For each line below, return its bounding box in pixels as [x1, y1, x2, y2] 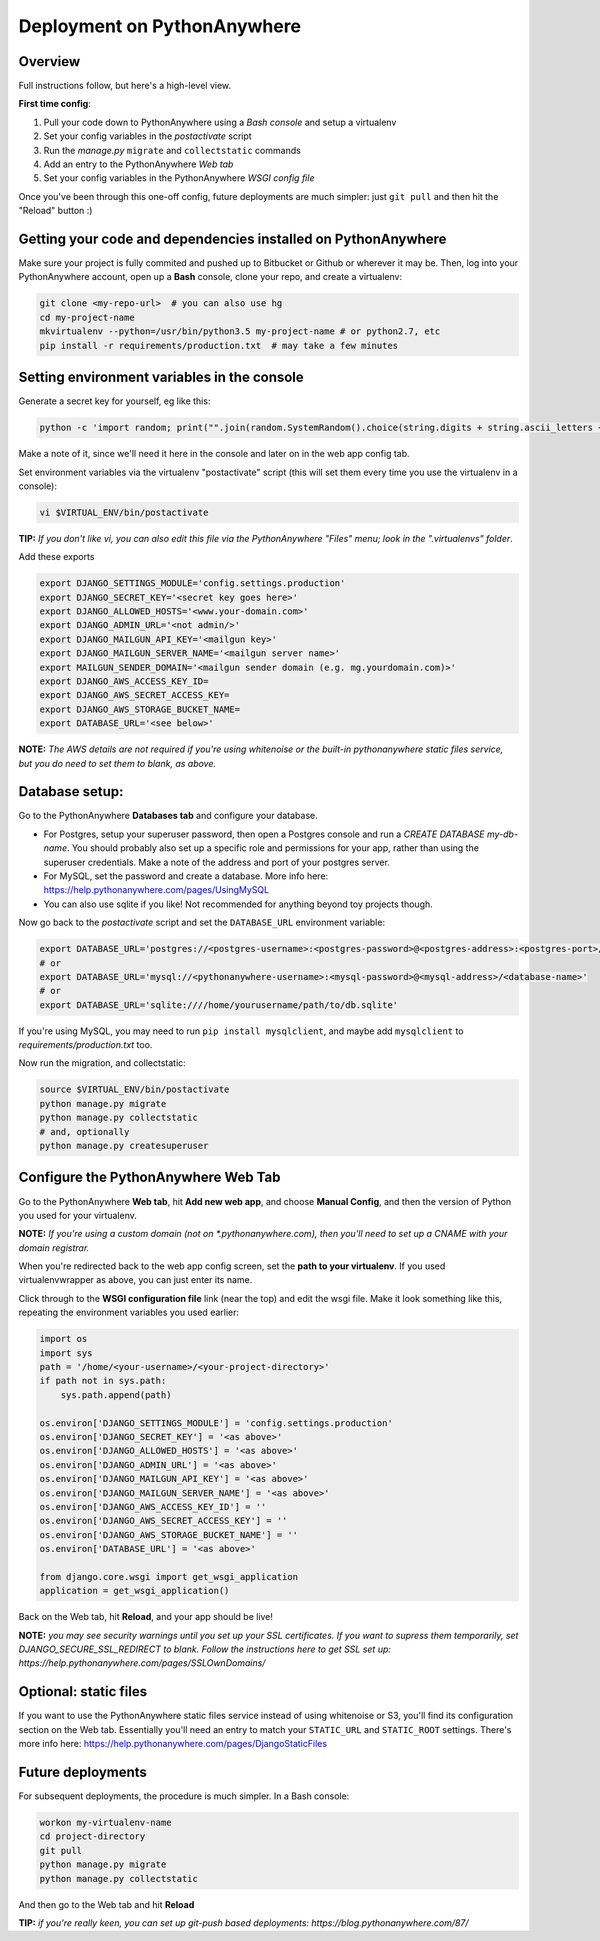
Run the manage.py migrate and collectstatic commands [43, 144, 302, 156]
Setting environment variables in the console [18, 369, 304, 386]
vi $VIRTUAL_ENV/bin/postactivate [39, 506, 209, 518]
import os [39, 1333, 88, 1345]
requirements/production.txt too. [18, 1039, 153, 1051]
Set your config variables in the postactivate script [43, 130, 252, 142]
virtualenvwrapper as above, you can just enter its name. [18, 1274, 253, 1286]
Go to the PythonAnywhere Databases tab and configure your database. [18, 810, 319, 822]
